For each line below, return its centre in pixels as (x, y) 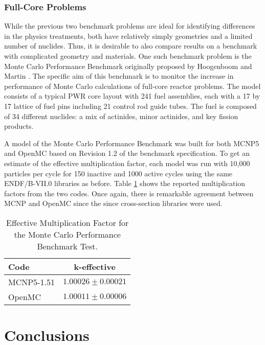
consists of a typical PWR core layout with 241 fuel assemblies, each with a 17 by (132, 96)
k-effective (95, 266)
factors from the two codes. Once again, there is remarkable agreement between (129, 193)
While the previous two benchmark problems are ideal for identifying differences (130, 26)
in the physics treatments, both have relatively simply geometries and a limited (128, 36)
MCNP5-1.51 (31, 282)
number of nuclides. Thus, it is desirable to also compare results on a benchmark (131, 46)
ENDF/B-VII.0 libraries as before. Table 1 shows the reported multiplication (125, 183)
